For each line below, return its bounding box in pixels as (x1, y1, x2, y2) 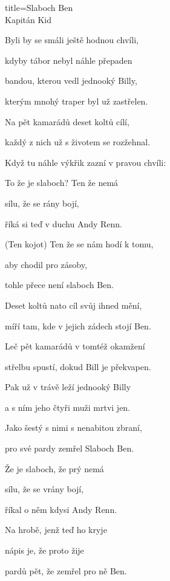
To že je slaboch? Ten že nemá (5, 176, 119, 189)
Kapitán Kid (5, 13, 52, 26)
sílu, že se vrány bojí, (5, 483, 84, 495)
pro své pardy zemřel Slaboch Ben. (5, 442, 134, 455)
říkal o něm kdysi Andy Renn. (5, 503, 117, 515)
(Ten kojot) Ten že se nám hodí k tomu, (5, 238, 154, 250)
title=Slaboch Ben (5, 1, 73, 13)
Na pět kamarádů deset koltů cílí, (5, 115, 129, 128)
